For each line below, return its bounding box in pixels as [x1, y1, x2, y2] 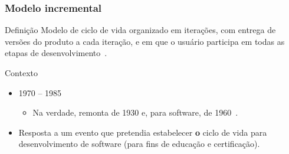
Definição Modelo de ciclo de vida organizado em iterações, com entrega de [5, 24, 276, 36]
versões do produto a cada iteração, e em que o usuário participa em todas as [5, 35, 285, 47]
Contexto [5, 67, 38, 78]
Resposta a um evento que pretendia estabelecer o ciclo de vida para [18, 126, 267, 138]
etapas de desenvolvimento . [5, 47, 107, 59]
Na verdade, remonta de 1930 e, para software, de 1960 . [32, 106, 238, 119]
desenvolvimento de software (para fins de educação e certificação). [18, 137, 260, 150]
